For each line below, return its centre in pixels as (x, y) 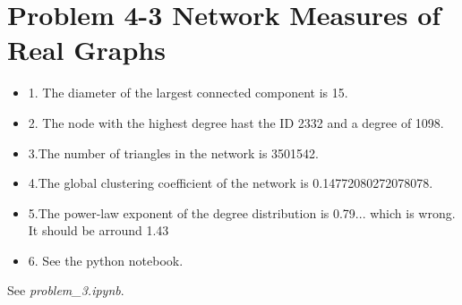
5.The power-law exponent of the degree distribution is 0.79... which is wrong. (242, 212)
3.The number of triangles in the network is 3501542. (174, 152)
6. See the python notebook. (106, 260)
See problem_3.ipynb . (66, 290)
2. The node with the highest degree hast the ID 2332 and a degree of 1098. (236, 122)
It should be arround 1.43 (98, 230)
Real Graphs (86, 50)
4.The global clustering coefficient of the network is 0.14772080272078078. (231, 183)
